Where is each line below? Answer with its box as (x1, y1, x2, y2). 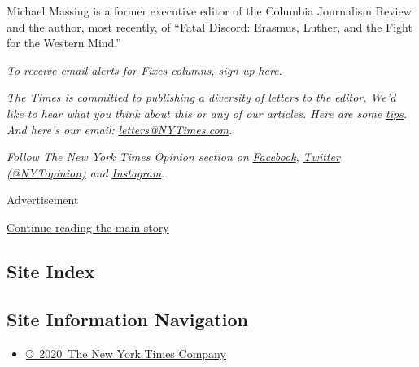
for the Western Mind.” (7, 34, 121, 51)
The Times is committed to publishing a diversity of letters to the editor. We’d (7, 89, 396, 106)
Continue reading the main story (7, 218, 169, 235)
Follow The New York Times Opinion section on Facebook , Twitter (7, 148, 340, 165)
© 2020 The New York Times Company (25, 344, 226, 361)
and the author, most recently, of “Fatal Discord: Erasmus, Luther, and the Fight (7, 18, 412, 35)
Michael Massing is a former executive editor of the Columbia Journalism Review (7, 2, 412, 19)
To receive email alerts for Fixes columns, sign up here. (7, 61, 282, 78)
